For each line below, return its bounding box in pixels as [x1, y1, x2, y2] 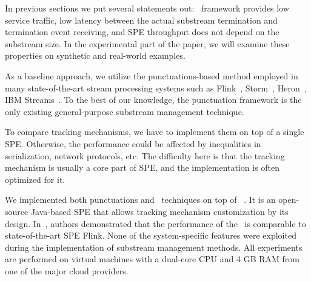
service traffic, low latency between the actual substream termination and [5, 13, 278, 26]
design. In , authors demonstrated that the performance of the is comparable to [5, 217, 306, 230]
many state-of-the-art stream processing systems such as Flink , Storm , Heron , [5, 81, 307, 94]
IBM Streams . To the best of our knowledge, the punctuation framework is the [5, 93, 302, 106]
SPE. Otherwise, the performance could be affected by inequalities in [5, 137, 261, 150]
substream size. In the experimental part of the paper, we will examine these [5, 37, 290, 50]
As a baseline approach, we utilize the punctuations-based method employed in [5, 69, 298, 82]
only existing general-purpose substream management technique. [5, 105, 244, 117]
